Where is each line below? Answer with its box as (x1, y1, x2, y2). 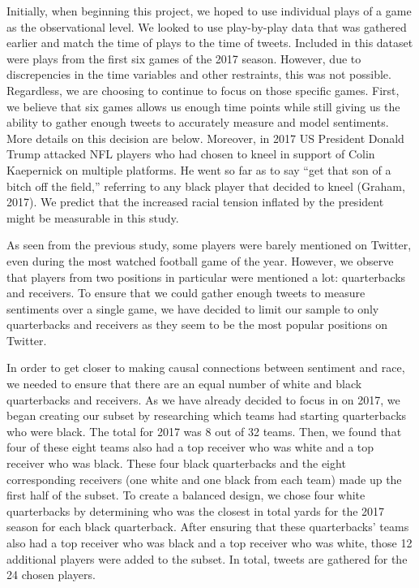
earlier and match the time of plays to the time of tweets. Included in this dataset (6, 34, 413, 51)
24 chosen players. (6, 566, 96, 583)
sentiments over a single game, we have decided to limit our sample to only (6, 300, 379, 317)
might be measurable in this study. (6, 209, 179, 226)
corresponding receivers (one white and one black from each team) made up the (6, 470, 402, 487)
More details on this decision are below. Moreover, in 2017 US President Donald (6, 129, 404, 146)
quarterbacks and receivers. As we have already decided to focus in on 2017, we (6, 391, 400, 408)
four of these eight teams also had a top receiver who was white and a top (6, 439, 374, 456)
